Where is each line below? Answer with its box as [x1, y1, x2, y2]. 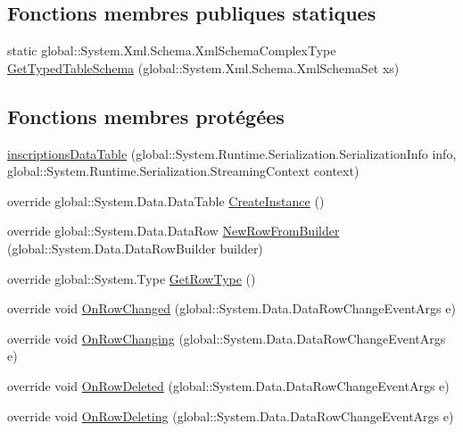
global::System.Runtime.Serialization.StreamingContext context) [7, 162, 360, 180]
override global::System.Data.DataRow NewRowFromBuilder [7, 221, 340, 240]
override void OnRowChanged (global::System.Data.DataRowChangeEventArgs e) [7, 299, 456, 318]
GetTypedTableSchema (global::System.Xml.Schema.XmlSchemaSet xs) [7, 58, 400, 77]
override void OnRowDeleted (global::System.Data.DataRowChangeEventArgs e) [7, 376, 450, 395]
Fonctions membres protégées [7, 102, 285, 129]
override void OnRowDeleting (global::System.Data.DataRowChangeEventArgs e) [7, 406, 454, 425]
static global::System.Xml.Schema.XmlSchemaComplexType [7, 41, 336, 60]
